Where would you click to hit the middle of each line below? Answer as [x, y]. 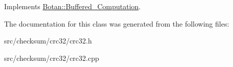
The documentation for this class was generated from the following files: [117, 23]
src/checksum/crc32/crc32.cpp [52, 58]
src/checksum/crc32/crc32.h [48, 41]
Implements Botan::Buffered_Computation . [73, 6]
